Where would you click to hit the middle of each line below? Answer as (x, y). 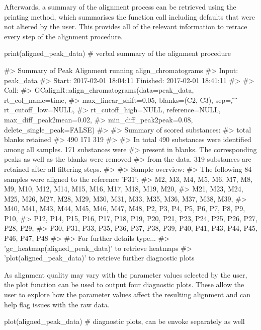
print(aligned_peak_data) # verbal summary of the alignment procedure (118, 53)
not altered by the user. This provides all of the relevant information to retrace (126, 26)
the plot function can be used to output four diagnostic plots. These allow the (124, 284)
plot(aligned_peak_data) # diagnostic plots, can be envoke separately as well (124, 321)
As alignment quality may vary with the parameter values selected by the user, (126, 274)
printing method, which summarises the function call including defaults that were (130, 16)
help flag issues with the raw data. (57, 304)
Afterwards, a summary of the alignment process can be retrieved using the (120, 7)
